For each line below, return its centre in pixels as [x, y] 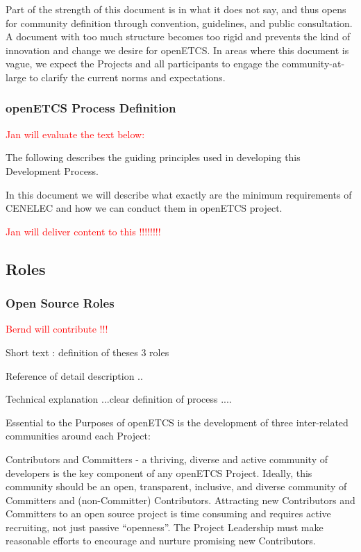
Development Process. [52, 170]
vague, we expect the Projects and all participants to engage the [142, 64]
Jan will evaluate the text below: [75, 134]
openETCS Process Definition [91, 108]
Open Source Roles [60, 303]
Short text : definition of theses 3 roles [87, 352]
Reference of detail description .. [74, 375]
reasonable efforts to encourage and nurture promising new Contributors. [161, 541]
